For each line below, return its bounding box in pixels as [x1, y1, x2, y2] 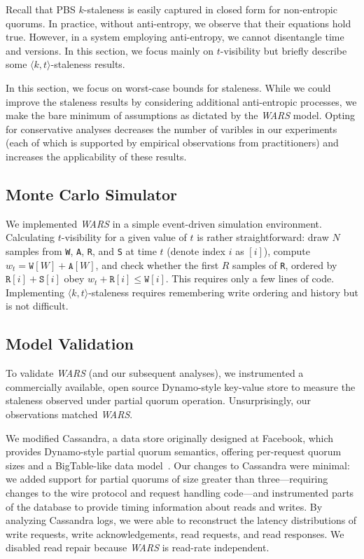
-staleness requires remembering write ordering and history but [88, 284, 358, 299]
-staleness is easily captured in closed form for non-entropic [83, 2, 337, 16]
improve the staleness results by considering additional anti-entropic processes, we [6, 94, 357, 109]
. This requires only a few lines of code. [165, 271, 335, 286]
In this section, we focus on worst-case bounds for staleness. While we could [6, 80, 331, 95]
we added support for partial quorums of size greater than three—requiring [6, 471, 328, 486]
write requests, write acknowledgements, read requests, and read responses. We [6, 526, 344, 541]
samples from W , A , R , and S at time [6, 243, 157, 258]
